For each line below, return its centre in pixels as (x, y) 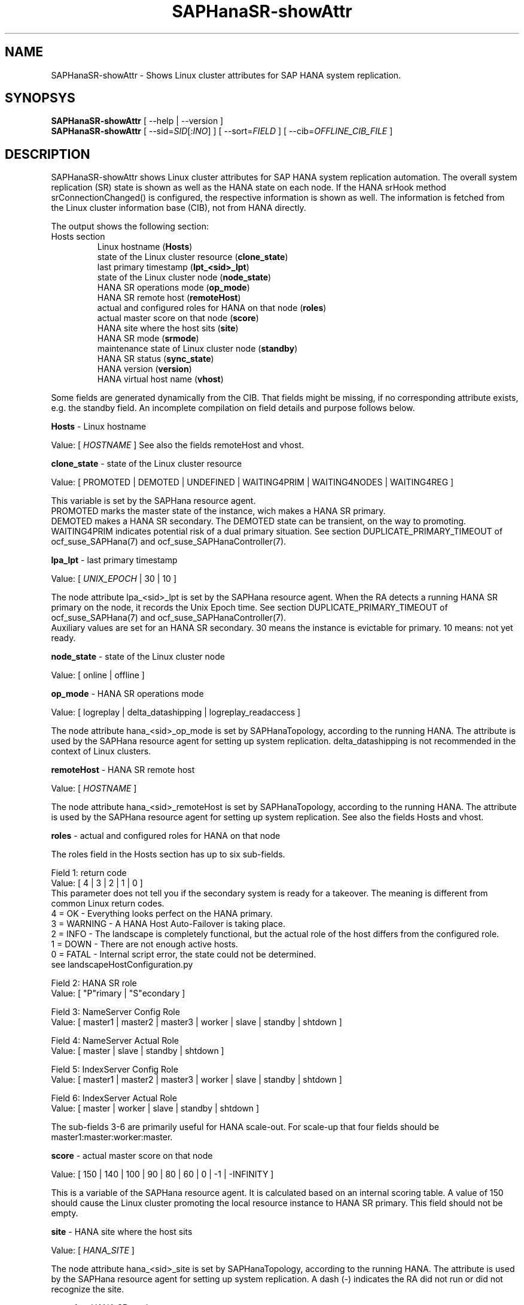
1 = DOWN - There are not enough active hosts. (144, 944)
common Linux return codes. (108, 904)
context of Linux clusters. (101, 751)
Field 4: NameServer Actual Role (115, 1041)
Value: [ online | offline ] (98, 675)
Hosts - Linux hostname (99, 427)
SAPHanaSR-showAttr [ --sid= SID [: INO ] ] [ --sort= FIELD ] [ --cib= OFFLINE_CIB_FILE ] (222, 131)
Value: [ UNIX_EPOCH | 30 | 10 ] (114, 579)
